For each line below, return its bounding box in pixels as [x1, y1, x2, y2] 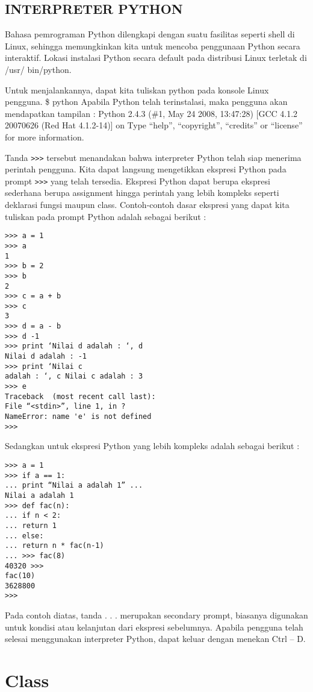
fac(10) [5, 571, 36, 580]
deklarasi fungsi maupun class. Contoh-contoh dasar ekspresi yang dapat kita [5, 198, 290, 211]
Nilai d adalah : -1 [5, 352, 87, 361]
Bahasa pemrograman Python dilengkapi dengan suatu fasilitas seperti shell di [5, 28, 295, 40]
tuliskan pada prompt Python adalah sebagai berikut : [5, 210, 206, 222]
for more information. [5, 130, 84, 143]
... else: [5, 531, 44, 540]
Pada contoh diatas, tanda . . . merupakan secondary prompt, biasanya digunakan [5, 609, 308, 621]
